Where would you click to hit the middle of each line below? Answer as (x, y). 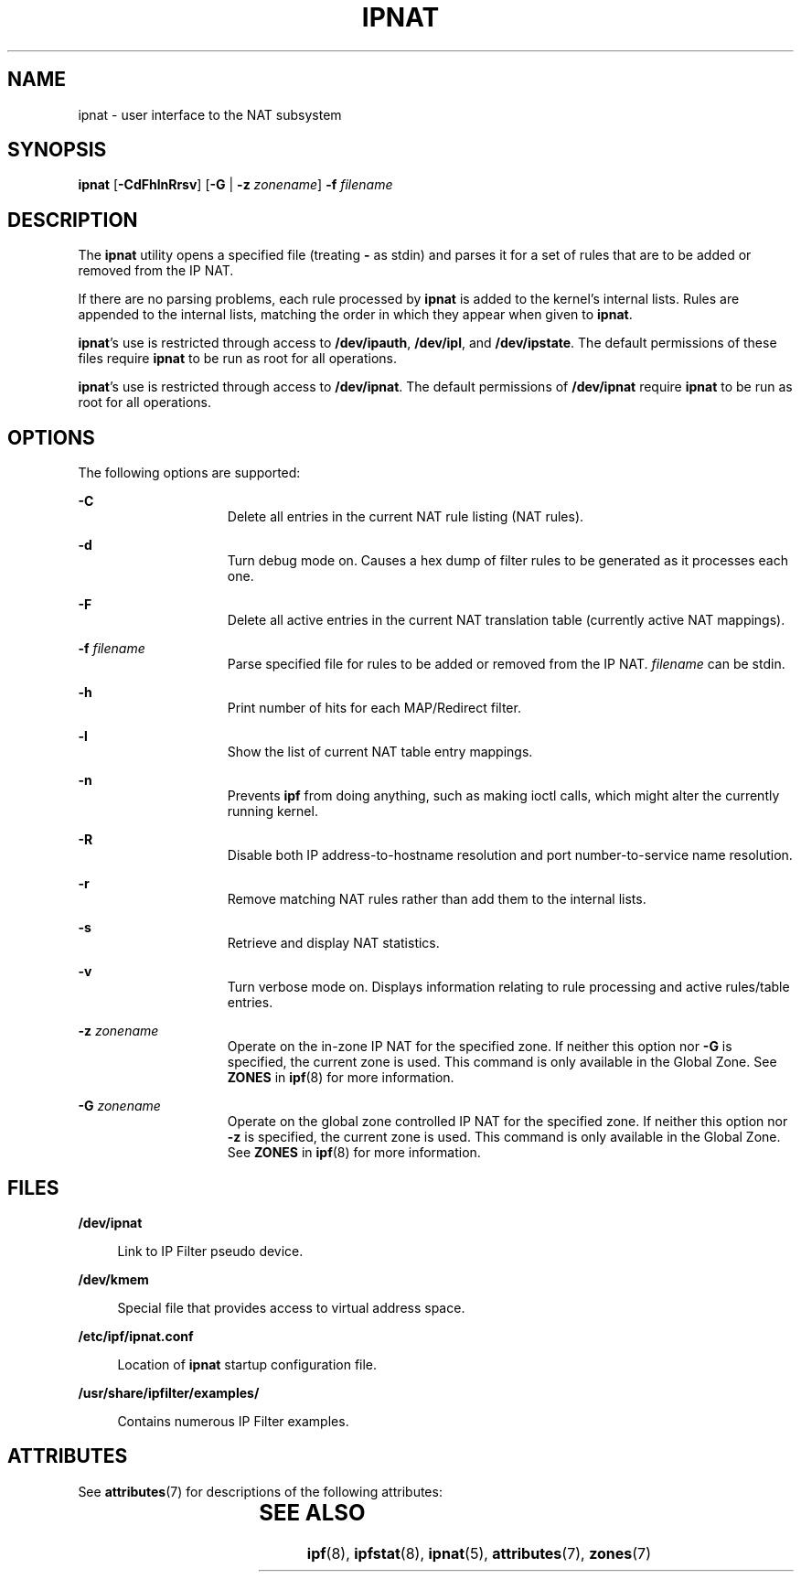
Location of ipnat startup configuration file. (247, 1364)
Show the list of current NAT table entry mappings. (380, 752)
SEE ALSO (312, 1512)
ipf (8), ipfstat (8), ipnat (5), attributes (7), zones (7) (479, 1553)
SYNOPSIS (57, 150)
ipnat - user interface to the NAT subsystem (210, 114)
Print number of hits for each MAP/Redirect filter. (374, 708)
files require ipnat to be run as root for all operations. (237, 359)
